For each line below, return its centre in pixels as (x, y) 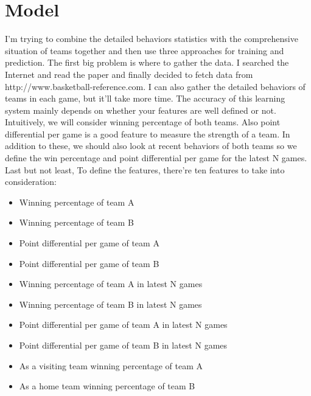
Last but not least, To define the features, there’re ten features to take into (145, 169)
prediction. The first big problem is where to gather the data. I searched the (147, 62)
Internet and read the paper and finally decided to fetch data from (129, 74)
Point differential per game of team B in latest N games (123, 345)
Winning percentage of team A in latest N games (111, 284)
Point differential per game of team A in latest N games (123, 325)
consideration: (31, 182)
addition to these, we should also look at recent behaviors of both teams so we (151, 146)
